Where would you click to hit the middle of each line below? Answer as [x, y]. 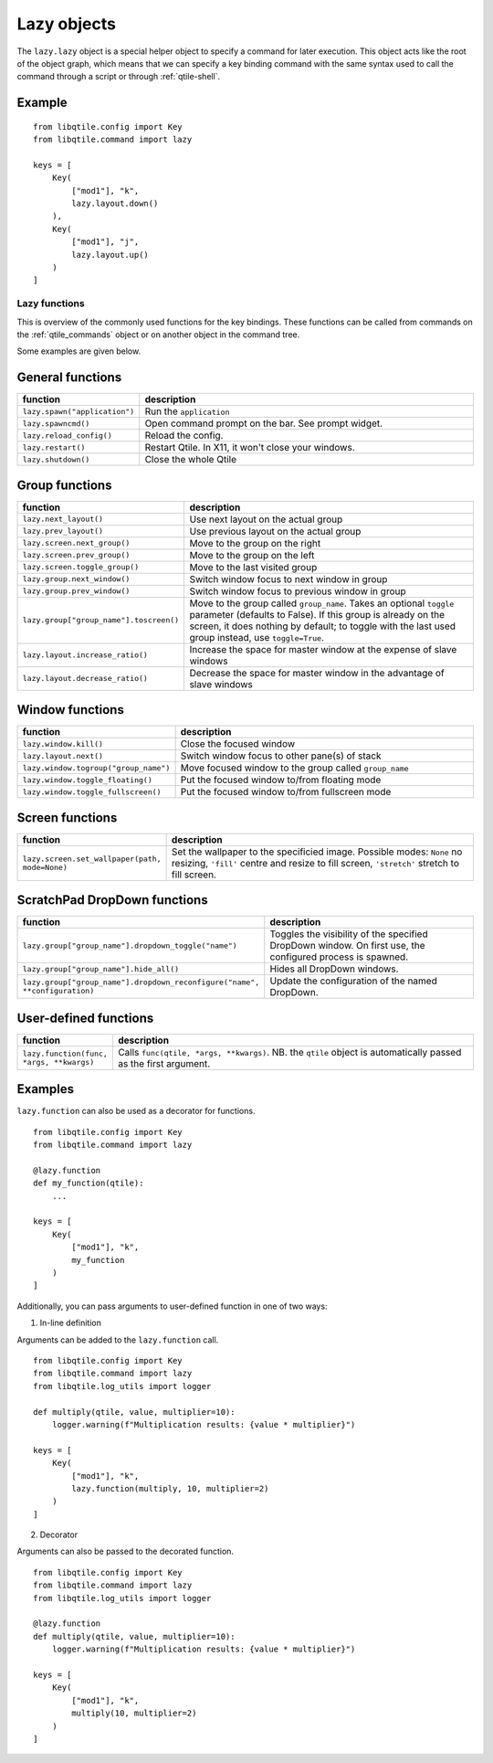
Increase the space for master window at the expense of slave [323, 649]
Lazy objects [66, 24]
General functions [69, 378]
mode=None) [45, 867]
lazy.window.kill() [63, 743]
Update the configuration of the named [353, 981]
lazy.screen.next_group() [76, 543]
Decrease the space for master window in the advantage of [317, 673]
